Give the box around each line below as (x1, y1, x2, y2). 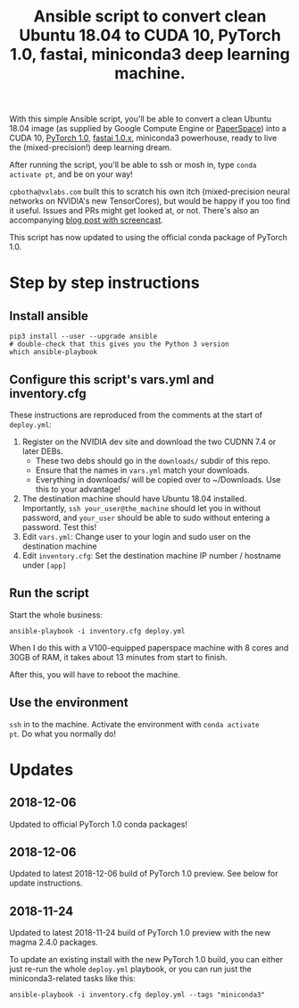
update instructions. (9, 878, 83, 888)
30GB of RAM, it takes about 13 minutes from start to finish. (9, 651, 228, 662)
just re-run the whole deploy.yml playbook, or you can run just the (9, 963, 253, 975)
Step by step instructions (9, 273, 200, 293)
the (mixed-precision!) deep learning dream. (9, 142, 172, 153)
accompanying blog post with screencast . (9, 214, 163, 225)
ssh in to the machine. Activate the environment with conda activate (9, 718, 261, 729)
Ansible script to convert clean (33, 6, 267, 27)
